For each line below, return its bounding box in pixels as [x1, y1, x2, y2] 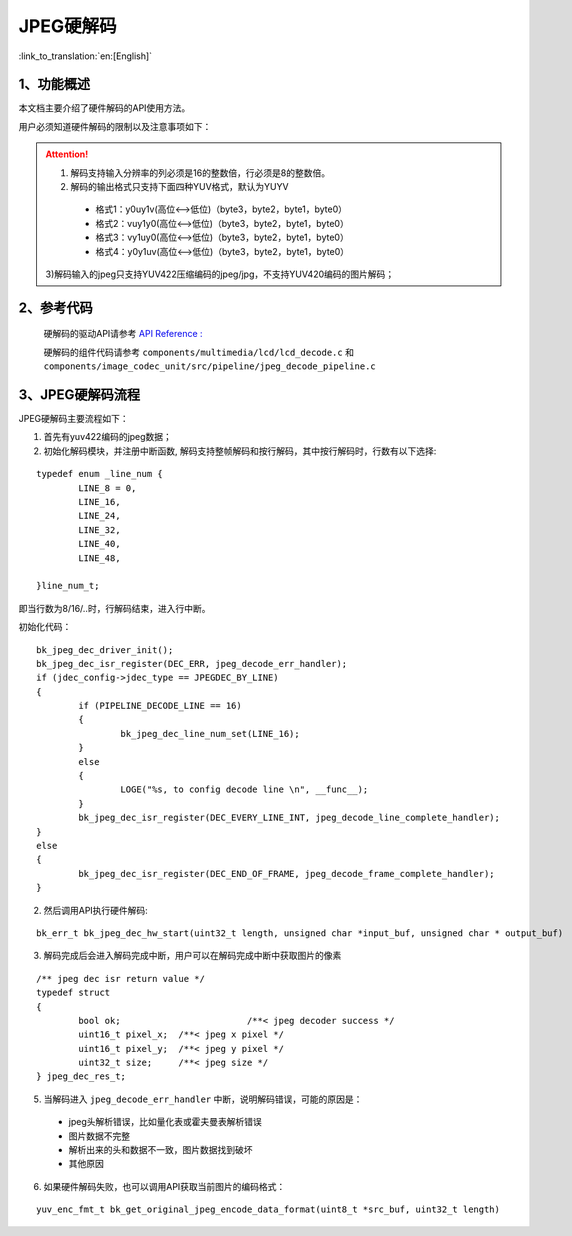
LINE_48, [78, 552, 121, 564]
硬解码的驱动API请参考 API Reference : [43, 328, 204, 340]
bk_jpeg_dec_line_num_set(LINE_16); [120, 728, 300, 739]
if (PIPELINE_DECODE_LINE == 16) [78, 700, 242, 712]
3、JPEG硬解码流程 [18, 386, 140, 403]
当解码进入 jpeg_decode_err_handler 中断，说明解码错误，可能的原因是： [43, 1093, 363, 1105]
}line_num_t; [36, 580, 100, 592]
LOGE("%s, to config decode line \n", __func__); [120, 784, 369, 795]
